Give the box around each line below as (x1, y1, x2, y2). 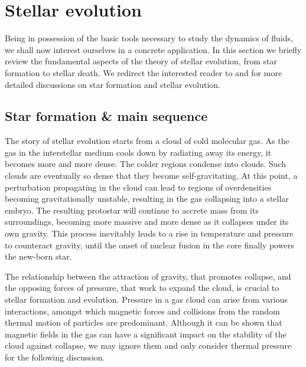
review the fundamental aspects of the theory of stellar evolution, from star (5, 55, 277, 67)
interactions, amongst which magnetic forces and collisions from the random (5, 304, 280, 317)
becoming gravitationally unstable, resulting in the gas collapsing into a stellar (5, 192, 289, 205)
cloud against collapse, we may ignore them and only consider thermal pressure (5, 339, 292, 352)
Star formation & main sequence (5, 107, 208, 125)
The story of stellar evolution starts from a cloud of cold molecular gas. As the (5, 135, 289, 147)
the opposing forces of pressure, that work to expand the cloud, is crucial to (5, 281, 279, 294)
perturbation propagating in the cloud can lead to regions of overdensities (5, 181, 272, 193)
